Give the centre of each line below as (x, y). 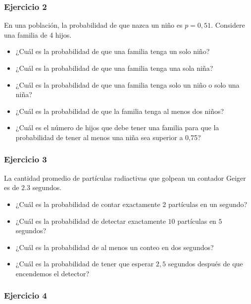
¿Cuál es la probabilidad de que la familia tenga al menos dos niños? (120, 111)
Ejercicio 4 (25, 295)
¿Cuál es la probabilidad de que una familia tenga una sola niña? (114, 68)
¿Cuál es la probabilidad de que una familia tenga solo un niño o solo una (127, 84)
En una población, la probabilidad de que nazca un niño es (93, 25)
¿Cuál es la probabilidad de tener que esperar (85, 264)
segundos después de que (205, 264)
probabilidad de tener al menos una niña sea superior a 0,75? (108, 137)
